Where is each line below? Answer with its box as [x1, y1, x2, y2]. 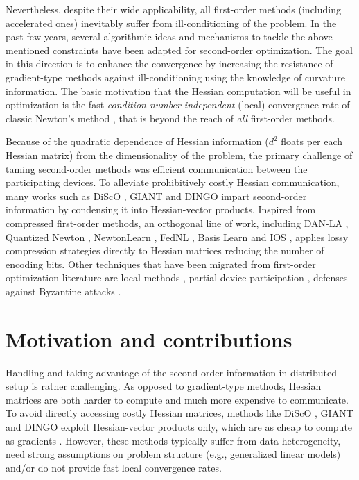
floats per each [281, 134, 343, 149]
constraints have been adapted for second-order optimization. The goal [53, 42, 353, 57]
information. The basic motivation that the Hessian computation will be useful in [6, 83, 351, 98]
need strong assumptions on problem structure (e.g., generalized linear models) [6, 447, 341, 461]
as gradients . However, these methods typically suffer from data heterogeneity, [6, 433, 341, 447]
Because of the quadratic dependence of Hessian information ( [6, 134, 269, 149]
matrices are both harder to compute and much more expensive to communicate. [6, 392, 349, 406]
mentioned [6, 42, 50, 57]
